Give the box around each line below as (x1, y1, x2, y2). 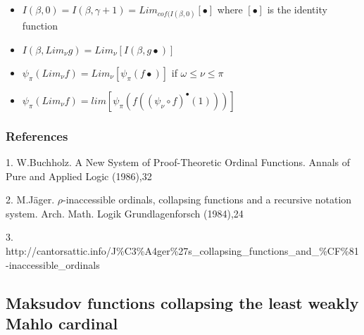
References (6, 127, 68, 144)
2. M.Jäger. (6, 192, 55, 207)
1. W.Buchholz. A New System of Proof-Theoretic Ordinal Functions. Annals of (6, 155, 351, 169)
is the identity (267, 2, 327, 16)
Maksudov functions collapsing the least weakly (6, 291, 359, 313)
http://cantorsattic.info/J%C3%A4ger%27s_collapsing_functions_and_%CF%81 (6, 243, 359, 258)
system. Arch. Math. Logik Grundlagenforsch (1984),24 (6, 206, 244, 220)
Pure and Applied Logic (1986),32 (6, 168, 152, 183)
